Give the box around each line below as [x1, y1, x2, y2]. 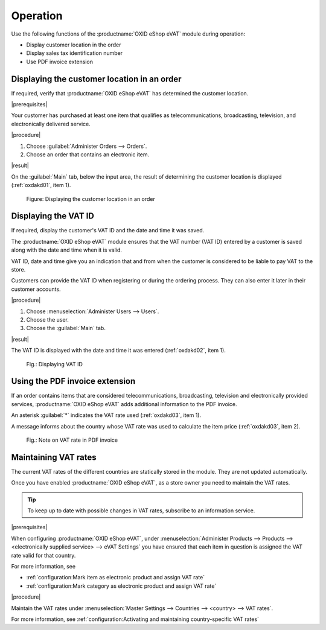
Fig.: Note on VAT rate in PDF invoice [26, 436, 118, 444]
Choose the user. [26, 316, 69, 323]
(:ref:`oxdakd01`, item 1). [11, 182, 71, 189]
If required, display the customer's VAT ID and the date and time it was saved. [11, 227, 205, 234]
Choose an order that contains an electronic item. [26, 151, 150, 158]
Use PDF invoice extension [26, 58, 94, 65]
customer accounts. [11, 285, 61, 293]
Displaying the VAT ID [11, 211, 95, 221]
